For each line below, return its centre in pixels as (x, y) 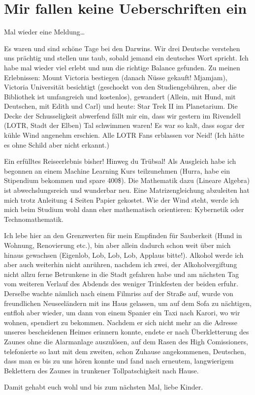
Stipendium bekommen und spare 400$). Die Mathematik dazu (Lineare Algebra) (127, 180)
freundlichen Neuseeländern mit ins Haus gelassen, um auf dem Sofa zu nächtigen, (128, 303)
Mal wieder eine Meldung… (45, 32)
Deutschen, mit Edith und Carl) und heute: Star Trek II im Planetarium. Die (121, 106)
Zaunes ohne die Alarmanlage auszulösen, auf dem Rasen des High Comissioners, (126, 341)
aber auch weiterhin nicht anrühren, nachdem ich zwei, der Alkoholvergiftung (121, 264)
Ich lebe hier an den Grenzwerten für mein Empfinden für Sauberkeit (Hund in (123, 235)
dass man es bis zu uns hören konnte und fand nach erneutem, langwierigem (119, 361)
